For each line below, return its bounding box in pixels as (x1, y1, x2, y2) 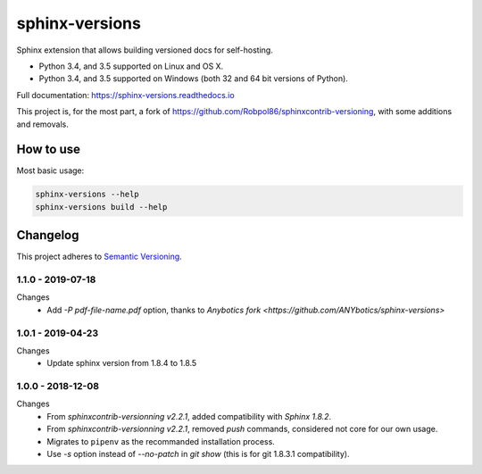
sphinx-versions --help (35, 189, 140, 200)
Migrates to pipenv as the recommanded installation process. (46, 436, 276, 446)
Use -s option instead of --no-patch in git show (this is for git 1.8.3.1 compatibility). (46, 449, 350, 460)
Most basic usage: (16, 165, 85, 176)
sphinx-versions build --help (35, 202, 168, 212)
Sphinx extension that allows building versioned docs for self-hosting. (16, 45, 274, 55)
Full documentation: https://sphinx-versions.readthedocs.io (16, 89, 236, 100)
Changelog (16, 228, 79, 243)
